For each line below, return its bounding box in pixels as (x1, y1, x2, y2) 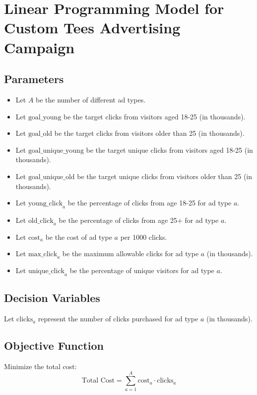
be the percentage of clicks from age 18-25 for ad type (67, 197, 232, 208)
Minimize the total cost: (4, 361, 77, 371)
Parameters (4, 71, 64, 87)
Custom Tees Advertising (4, 17, 181, 38)
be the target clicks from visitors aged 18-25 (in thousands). (64, 111, 246, 121)
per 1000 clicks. (120, 231, 167, 242)
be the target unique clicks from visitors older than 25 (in (77, 171, 253, 181)
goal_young (28, 113, 62, 121)
